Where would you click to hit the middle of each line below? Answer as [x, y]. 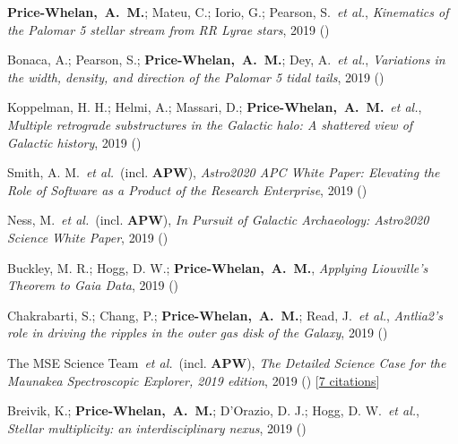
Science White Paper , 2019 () [88, 237]
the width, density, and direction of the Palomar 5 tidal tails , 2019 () [196, 77]
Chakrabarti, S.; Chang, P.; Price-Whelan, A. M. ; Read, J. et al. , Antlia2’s [225, 315]
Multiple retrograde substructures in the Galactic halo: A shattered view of [210, 124]
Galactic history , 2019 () [74, 142]
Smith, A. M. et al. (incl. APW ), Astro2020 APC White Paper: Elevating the [224, 172]
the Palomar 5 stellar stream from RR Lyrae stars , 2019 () [169, 29]
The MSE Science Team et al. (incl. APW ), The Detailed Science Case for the [227, 362]
